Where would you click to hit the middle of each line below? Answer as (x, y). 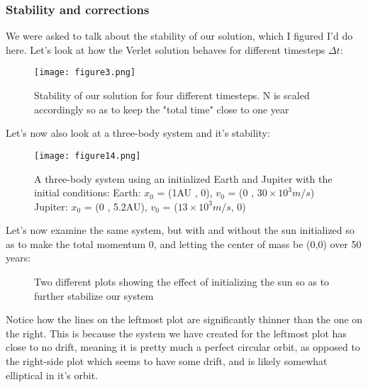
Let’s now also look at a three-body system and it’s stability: (138, 133)
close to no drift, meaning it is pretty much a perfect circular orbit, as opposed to (183, 347)
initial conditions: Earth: (88, 192)
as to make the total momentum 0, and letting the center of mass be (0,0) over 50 (184, 243)
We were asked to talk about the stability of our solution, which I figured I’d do (179, 36)
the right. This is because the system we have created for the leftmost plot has (176, 333)
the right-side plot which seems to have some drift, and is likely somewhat (167, 361)
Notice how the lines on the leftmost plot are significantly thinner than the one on (184, 319)
